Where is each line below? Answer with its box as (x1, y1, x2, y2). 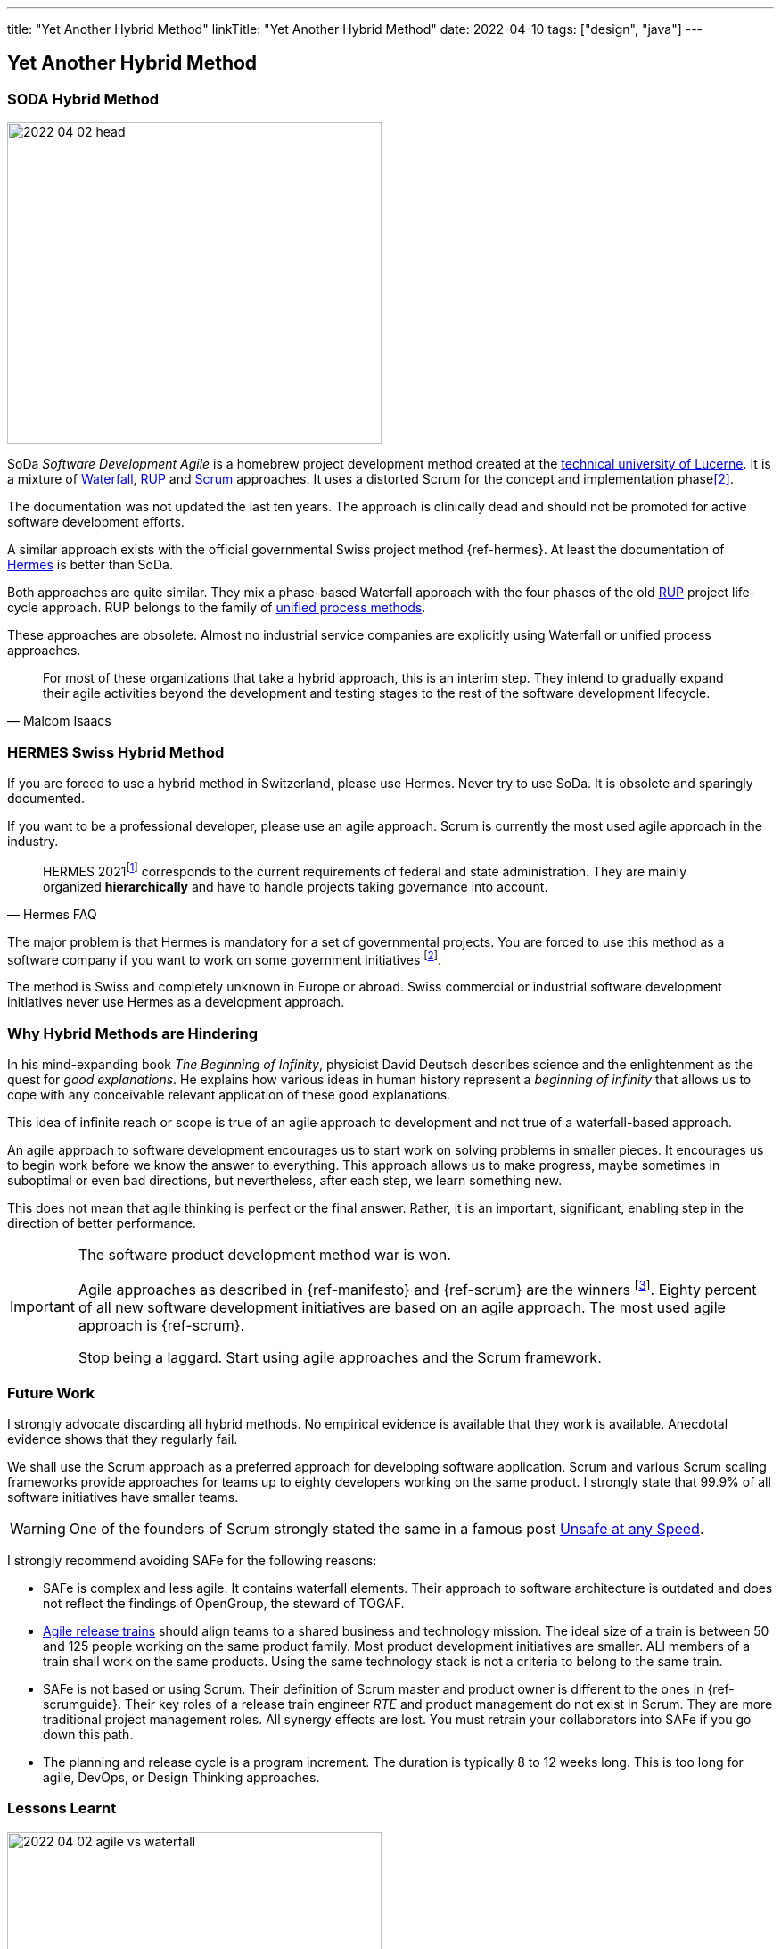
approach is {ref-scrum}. (78, 1316, 245, 1335)
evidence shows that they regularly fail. (7, 1431, 238, 1447)
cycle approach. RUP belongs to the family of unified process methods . (7, 600, 426, 616)
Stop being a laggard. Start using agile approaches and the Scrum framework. (78, 1348, 602, 1367)
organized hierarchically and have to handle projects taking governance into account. (43, 878, 548, 894)
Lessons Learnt (7, 1799, 117, 1818)
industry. (7, 833, 59, 849)
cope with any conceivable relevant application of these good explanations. (7, 1087, 451, 1103)
